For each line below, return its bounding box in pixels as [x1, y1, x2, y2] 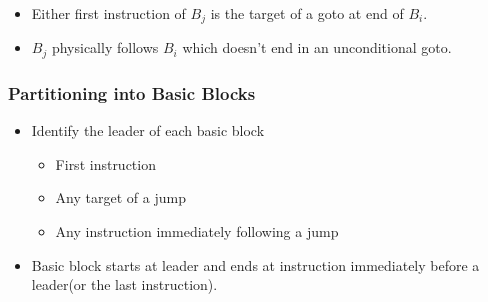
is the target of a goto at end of [210, 3, 404, 23]
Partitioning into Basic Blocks [8, 80, 256, 105]
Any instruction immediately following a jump [55, 220, 339, 241]
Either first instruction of [31, 3, 186, 23]
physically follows [51, 37, 159, 58]
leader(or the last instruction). [31, 274, 218, 295]
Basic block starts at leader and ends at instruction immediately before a [31, 254, 480, 275]
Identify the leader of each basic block [31, 120, 265, 141]
